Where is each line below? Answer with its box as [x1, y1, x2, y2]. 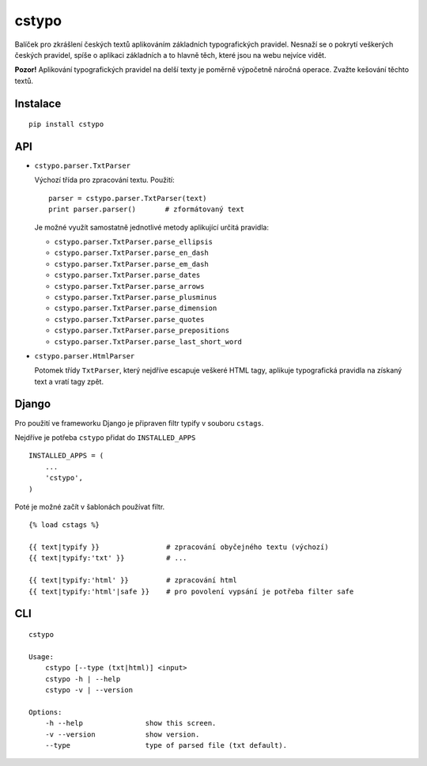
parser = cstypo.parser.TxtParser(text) [48, 194, 207, 203]
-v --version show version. [44, 730, 200, 739]
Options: [28, 707, 62, 716]
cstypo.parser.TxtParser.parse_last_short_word [54, 337, 243, 346]
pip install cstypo [28, 119, 104, 129]
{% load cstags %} [28, 521, 100, 529]
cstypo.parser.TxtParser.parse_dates [54, 271, 201, 280]
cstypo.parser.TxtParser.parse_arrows [54, 282, 205, 290]
